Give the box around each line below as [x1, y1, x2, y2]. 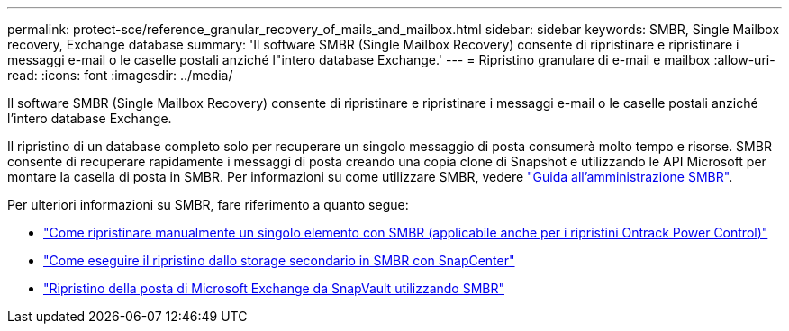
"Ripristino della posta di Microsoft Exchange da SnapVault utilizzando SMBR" [43, 281, 504, 296]
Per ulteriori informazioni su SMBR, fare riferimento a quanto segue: [7, 197, 409, 212]
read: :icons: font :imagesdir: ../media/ [7, 67, 233, 83]
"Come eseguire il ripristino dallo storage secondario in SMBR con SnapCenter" [43, 253, 515, 268]
